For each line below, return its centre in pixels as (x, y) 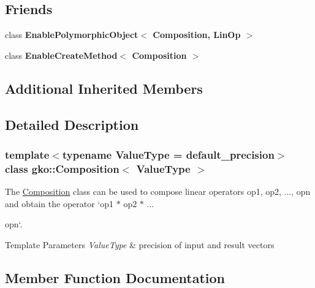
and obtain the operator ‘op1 (59, 203)
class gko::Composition (62, 168)
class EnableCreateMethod (61, 55)
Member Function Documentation (115, 277)
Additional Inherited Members (104, 88)
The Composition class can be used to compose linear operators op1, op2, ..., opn (158, 191)
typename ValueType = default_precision (168, 154)
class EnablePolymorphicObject (72, 35)
